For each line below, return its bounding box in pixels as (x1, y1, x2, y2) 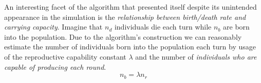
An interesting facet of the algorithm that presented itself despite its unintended (4, 2, 257, 12)
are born (223, 21, 250, 32)
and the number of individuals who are (135, 51, 257, 62)
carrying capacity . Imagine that (4, 21, 103, 32)
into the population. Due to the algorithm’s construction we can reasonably (4, 31, 242, 42)
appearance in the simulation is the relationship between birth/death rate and (4, 11, 246, 22)
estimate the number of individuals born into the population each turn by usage (4, 41, 256, 52)
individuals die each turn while (114, 21, 212, 32)
